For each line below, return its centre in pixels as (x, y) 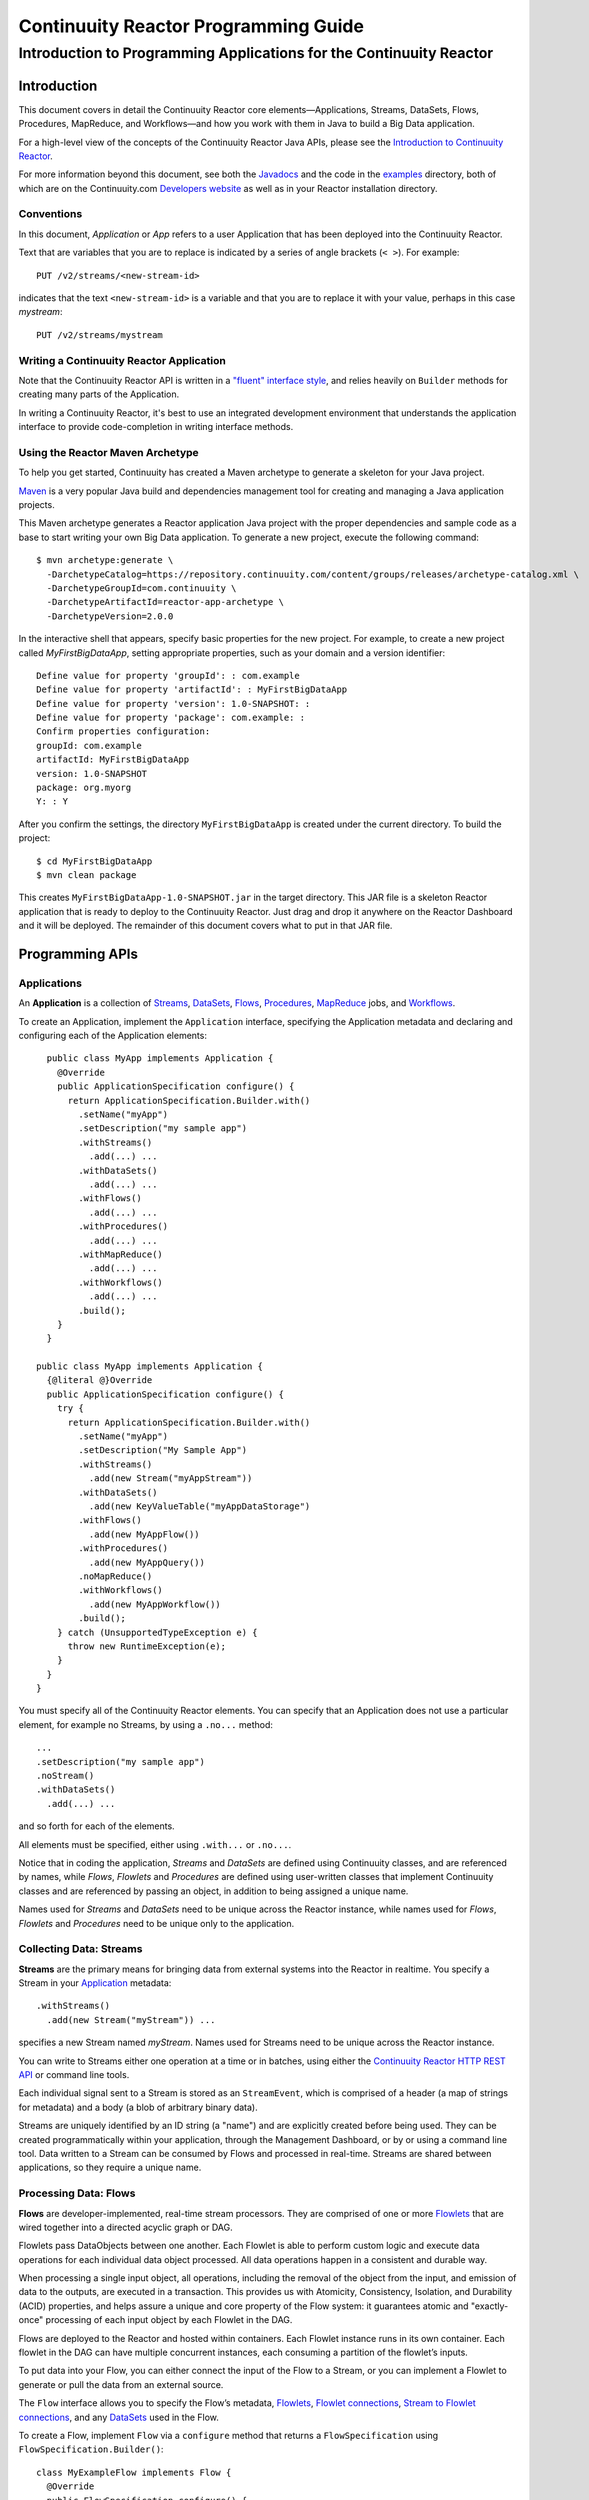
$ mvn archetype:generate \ (105, 560)
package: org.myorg (84, 788)
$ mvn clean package (86, 874)
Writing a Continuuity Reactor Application (122, 360)
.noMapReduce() (115, 1576)
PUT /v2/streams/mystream (100, 334)
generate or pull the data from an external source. (121, 2384)
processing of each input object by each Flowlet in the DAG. (169, 2320)
